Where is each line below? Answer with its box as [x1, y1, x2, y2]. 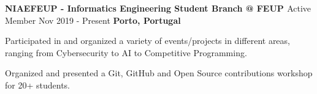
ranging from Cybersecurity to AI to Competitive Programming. [5, 46, 247, 59]
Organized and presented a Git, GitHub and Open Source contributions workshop [5, 67, 313, 79]
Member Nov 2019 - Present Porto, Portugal [5, 13, 181, 26]
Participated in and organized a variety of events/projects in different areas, [5, 34, 290, 47]
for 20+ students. [5, 78, 70, 91]
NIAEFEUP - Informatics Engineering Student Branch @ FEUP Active [5, 2, 311, 14]
